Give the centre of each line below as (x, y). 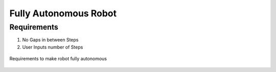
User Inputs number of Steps (53, 47)
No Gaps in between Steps (50, 40)
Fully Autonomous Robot (63, 13)
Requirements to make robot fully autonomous (58, 59)
